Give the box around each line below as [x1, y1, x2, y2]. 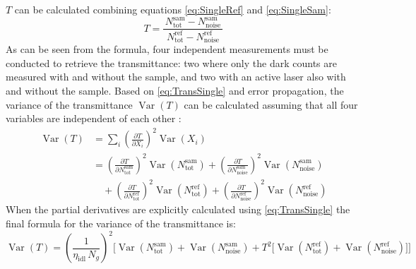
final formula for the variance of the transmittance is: [6, 215, 236, 230]
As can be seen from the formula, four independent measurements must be [6, 42, 328, 56]
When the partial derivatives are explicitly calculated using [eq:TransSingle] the [6, 202, 350, 217]
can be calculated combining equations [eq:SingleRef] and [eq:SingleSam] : [14, 2, 331, 16]
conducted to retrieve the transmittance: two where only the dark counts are [6, 55, 337, 70]
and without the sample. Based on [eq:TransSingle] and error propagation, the [6, 83, 344, 98]
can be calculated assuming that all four [184, 97, 358, 112]
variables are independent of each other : [6, 111, 182, 126]
